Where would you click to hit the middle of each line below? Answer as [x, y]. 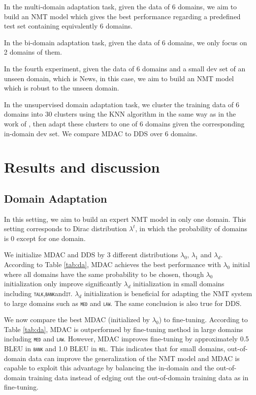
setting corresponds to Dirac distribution [65, 228]
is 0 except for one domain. [45, 238]
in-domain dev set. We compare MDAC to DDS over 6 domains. [101, 133]
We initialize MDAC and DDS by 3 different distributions [91, 255]
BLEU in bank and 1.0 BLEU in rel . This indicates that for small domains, [115, 349]
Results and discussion [82, 167]
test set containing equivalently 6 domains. [68, 26]
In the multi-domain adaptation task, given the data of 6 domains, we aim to [120, 6]
